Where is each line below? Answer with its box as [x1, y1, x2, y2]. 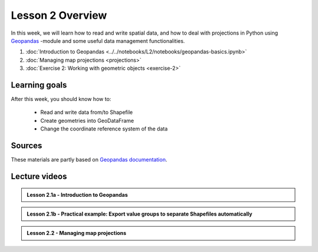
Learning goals [11, 80, 67, 90]
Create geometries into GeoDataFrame [40, 117, 134, 124]
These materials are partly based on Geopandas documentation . [11, 156, 167, 163]
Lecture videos [11, 171, 67, 182]
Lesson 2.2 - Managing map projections [26, 230, 127, 237]
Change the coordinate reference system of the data [40, 125, 168, 132]
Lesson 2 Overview [11, 9, 107, 22]
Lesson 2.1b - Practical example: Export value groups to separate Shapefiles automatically [26, 210, 253, 217]
